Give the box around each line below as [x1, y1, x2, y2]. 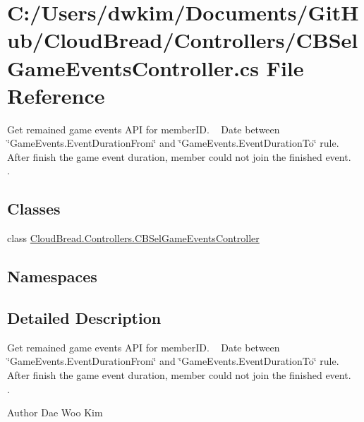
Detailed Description [7, 307, 162, 329]
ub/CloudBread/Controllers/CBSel [7, 25, 358, 54]
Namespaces [7, 265, 97, 287]
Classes [7, 198, 61, 219]
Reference [7, 80, 105, 109]
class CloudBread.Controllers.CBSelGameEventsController [7, 231, 260, 246]
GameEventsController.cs [7, 53, 259, 82]
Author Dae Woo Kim [7, 405, 103, 420]
